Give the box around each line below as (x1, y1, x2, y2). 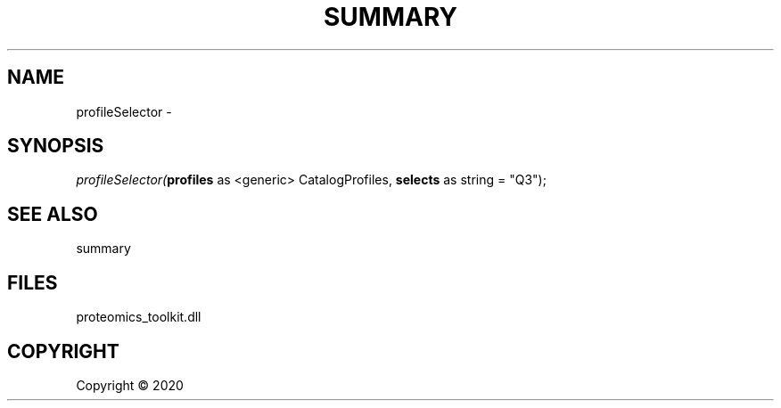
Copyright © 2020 (76, 377, 184, 393)
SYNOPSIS (7, 135, 104, 158)
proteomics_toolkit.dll (76, 309, 201, 325)
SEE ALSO (7, 202, 98, 225)
